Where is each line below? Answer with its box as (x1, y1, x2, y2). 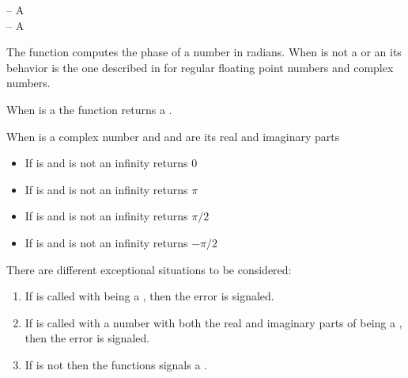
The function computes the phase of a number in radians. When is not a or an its (6, 44, 402, 60)
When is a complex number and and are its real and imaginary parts (6, 128, 340, 144)
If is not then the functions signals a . (25, 356, 207, 372)
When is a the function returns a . (6, 101, 172, 117)
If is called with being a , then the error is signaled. (25, 288, 274, 304)
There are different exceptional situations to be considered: (6, 261, 292, 277)
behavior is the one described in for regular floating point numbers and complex (6, 59, 394, 75)
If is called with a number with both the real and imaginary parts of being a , (25, 314, 402, 330)
